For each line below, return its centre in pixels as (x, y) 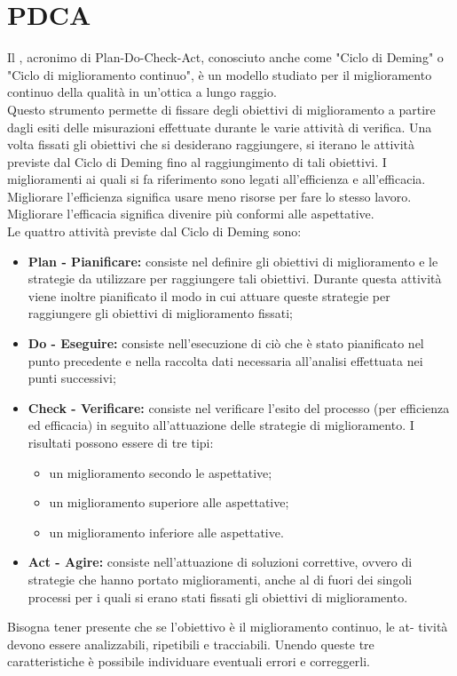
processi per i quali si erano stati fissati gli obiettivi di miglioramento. (218, 596)
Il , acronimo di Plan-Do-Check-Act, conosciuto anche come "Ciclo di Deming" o (225, 57)
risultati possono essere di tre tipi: (121, 442)
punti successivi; (72, 378)
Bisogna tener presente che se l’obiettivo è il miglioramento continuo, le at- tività (228, 627)
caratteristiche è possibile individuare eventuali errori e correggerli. (189, 661)
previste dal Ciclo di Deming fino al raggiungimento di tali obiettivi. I (197, 161)
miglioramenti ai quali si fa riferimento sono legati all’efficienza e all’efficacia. (217, 179)
